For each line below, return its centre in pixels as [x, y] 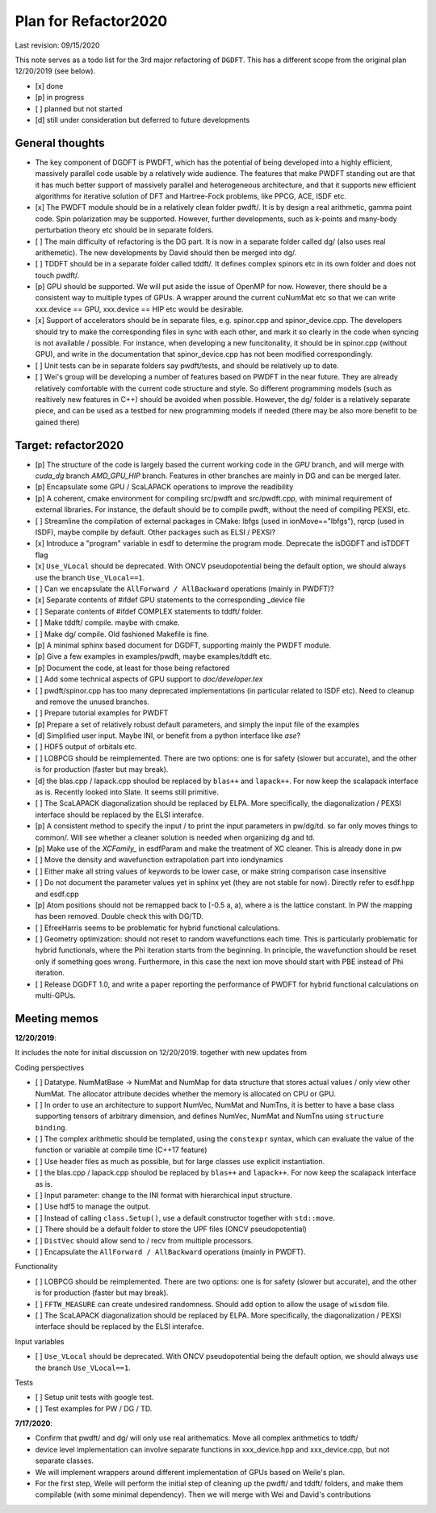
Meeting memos [57, 1018]
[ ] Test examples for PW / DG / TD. [94, 1408]
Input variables [40, 1341]
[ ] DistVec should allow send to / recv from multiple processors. [144, 1240]
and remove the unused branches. [92, 702]
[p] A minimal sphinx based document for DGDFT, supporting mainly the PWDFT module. [183, 645]
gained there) [57, 422]
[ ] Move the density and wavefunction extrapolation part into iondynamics [159, 860]
